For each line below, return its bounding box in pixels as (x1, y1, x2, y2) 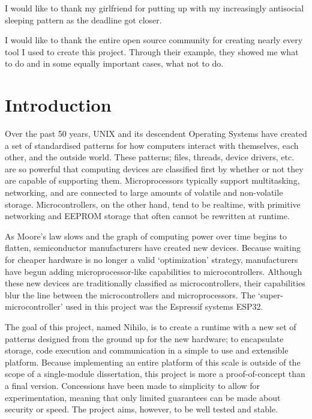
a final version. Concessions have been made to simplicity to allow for (5, 379, 260, 391)
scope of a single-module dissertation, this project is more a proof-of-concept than (5, 367, 305, 380)
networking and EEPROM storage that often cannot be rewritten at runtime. (5, 209, 290, 222)
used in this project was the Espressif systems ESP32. (65, 300, 263, 313)
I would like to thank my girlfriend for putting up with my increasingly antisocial (5, 2, 304, 14)
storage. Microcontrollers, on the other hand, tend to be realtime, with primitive (5, 197, 301, 210)
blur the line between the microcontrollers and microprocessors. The (5, 288, 256, 301)
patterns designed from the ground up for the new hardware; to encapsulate (5, 332, 284, 345)
